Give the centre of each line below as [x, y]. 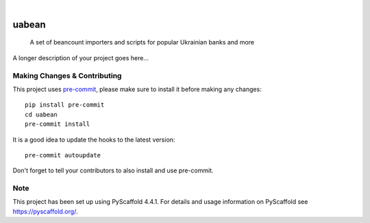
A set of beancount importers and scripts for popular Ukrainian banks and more [142, 42]
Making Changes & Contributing [67, 75]
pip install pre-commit [65, 105]
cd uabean [41, 114]
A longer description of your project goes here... [81, 57]
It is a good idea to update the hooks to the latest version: [94, 140]
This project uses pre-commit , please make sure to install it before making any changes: [137, 89]
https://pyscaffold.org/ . [45, 211]
